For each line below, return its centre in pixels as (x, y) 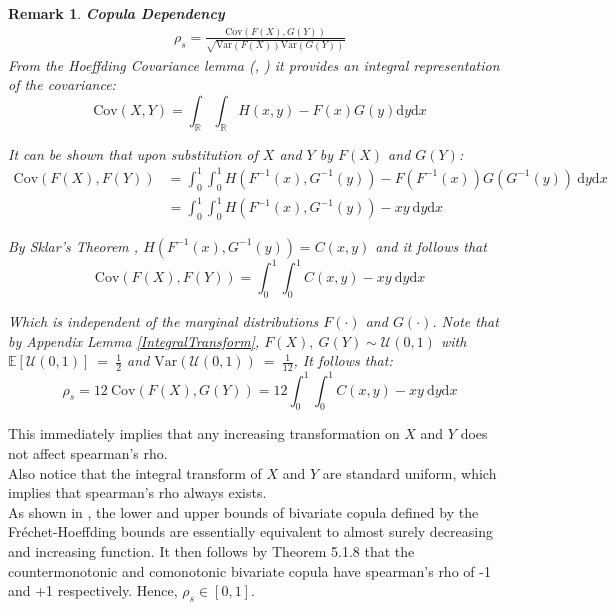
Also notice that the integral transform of (135, 472)
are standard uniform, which (409, 472)
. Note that (465, 321)
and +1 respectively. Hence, (93, 590)
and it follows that (431, 245)
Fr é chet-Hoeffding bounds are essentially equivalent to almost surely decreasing (250, 531)
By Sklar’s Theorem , (73, 245)
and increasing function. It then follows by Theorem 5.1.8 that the (211, 551)
